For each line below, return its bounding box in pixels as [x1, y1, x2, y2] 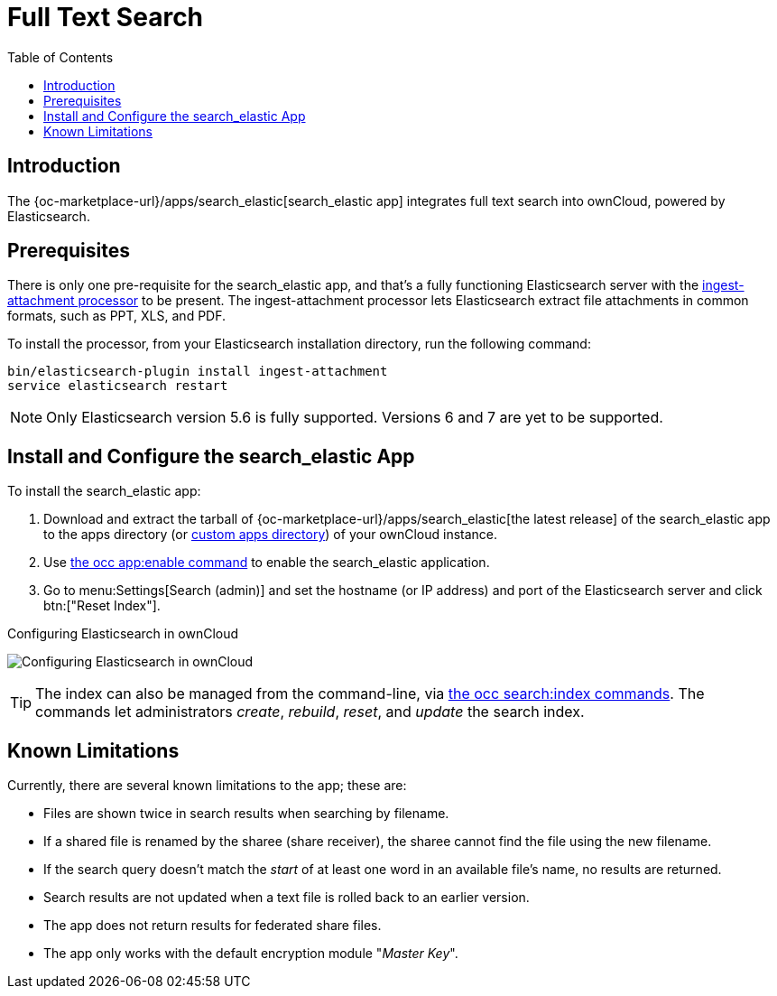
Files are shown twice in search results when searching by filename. [43, 805, 449, 822]
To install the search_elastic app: [7, 483, 201, 499]
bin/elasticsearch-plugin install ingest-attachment [7, 364, 388, 379]
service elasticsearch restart [7, 378, 228, 394]
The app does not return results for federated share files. [43, 917, 382, 934]
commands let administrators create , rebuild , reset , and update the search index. [35, 703, 585, 721]
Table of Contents [7, 49, 114, 65]
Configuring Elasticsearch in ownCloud [7, 626, 239, 642]
